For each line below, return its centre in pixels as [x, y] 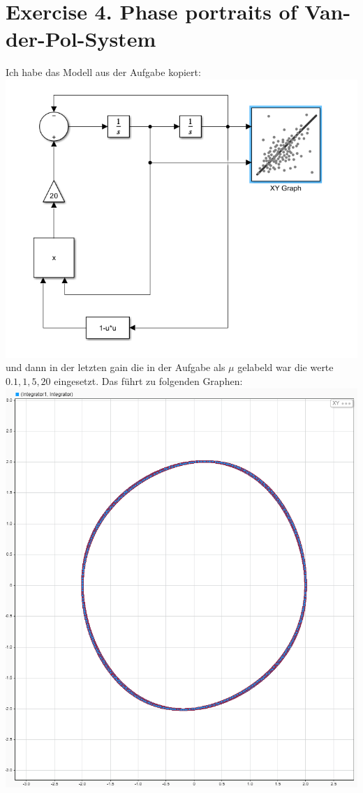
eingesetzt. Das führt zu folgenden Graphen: [148, 381]
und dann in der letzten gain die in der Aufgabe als [116, 367]
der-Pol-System [81, 39]
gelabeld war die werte [286, 367]
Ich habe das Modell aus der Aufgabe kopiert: [103, 72]
